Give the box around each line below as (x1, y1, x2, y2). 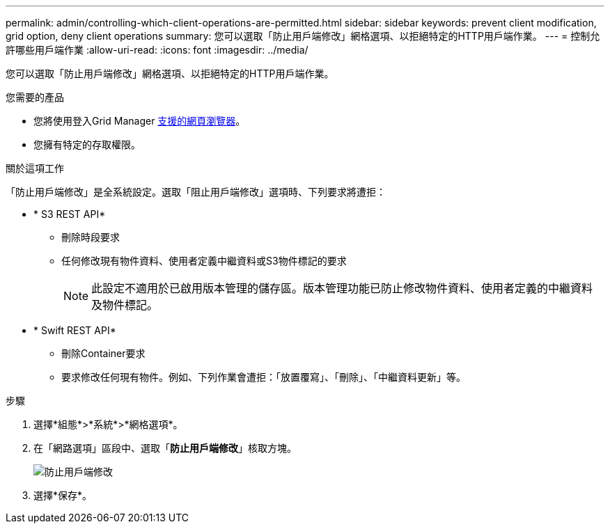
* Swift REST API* (33, 324, 116, 336)
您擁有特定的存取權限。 (33, 139, 141, 150)
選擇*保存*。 (33, 489, 93, 501)
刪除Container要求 (61, 347, 146, 359)
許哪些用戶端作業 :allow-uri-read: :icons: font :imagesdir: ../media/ (6, 44, 308, 56)
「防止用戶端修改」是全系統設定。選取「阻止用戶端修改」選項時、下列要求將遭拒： (6, 186, 386, 198)
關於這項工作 (6, 162, 64, 174)
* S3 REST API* (33, 208, 106, 220)
